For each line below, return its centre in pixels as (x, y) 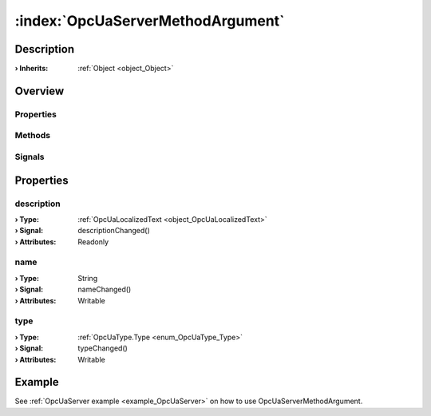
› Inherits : (32, 69)
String (88, 278)
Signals (30, 156)
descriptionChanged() (114, 231)
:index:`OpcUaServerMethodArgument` (150, 21)
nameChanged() (105, 289)
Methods (33, 136)
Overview (40, 91)
